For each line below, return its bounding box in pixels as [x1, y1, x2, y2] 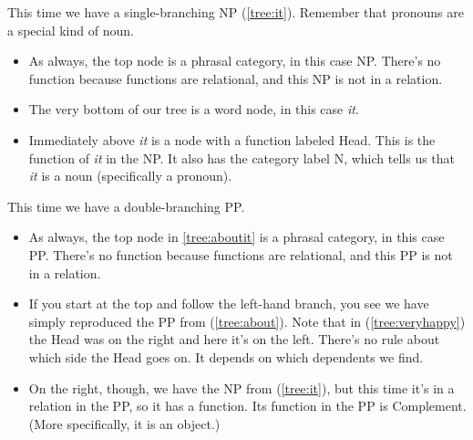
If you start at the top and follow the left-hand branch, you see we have [28, 294, 429, 313]
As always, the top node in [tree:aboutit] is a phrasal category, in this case [28, 227, 445, 246]
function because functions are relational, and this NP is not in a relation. [28, 68, 443, 88]
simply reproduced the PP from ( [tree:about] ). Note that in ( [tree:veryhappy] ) [28, 311, 466, 330]
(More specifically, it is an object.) [28, 414, 221, 433]
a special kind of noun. [7, 20, 134, 39]
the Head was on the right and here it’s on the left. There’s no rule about [28, 330, 440, 349]
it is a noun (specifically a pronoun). [28, 166, 232, 185]
